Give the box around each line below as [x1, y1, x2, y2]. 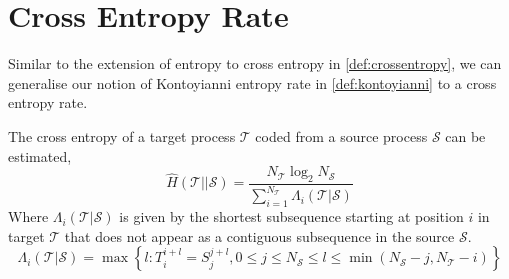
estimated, [8, 145, 72, 166]
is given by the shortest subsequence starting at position [119, 206, 464, 227]
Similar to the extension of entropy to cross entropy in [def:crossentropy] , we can [8, 53, 502, 74]
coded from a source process [255, 125, 428, 146]
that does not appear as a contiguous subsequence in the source [64, 225, 455, 246]
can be [445, 125, 486, 146]
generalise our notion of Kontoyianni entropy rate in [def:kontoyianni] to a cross [8, 72, 497, 93]
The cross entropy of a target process [8, 125, 236, 146]
